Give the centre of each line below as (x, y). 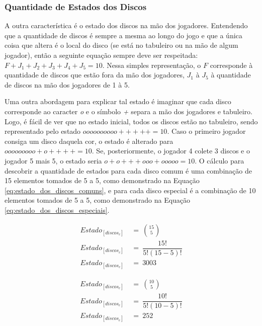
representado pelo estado (43, 131)
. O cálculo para (220, 160)
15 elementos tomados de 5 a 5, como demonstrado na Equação (102, 180)
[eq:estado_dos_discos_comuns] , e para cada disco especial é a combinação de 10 (130, 190)
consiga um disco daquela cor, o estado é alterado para (89, 141)
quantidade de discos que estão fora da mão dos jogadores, (95, 75)
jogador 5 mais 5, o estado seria (53, 160)
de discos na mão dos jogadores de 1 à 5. (67, 84)
